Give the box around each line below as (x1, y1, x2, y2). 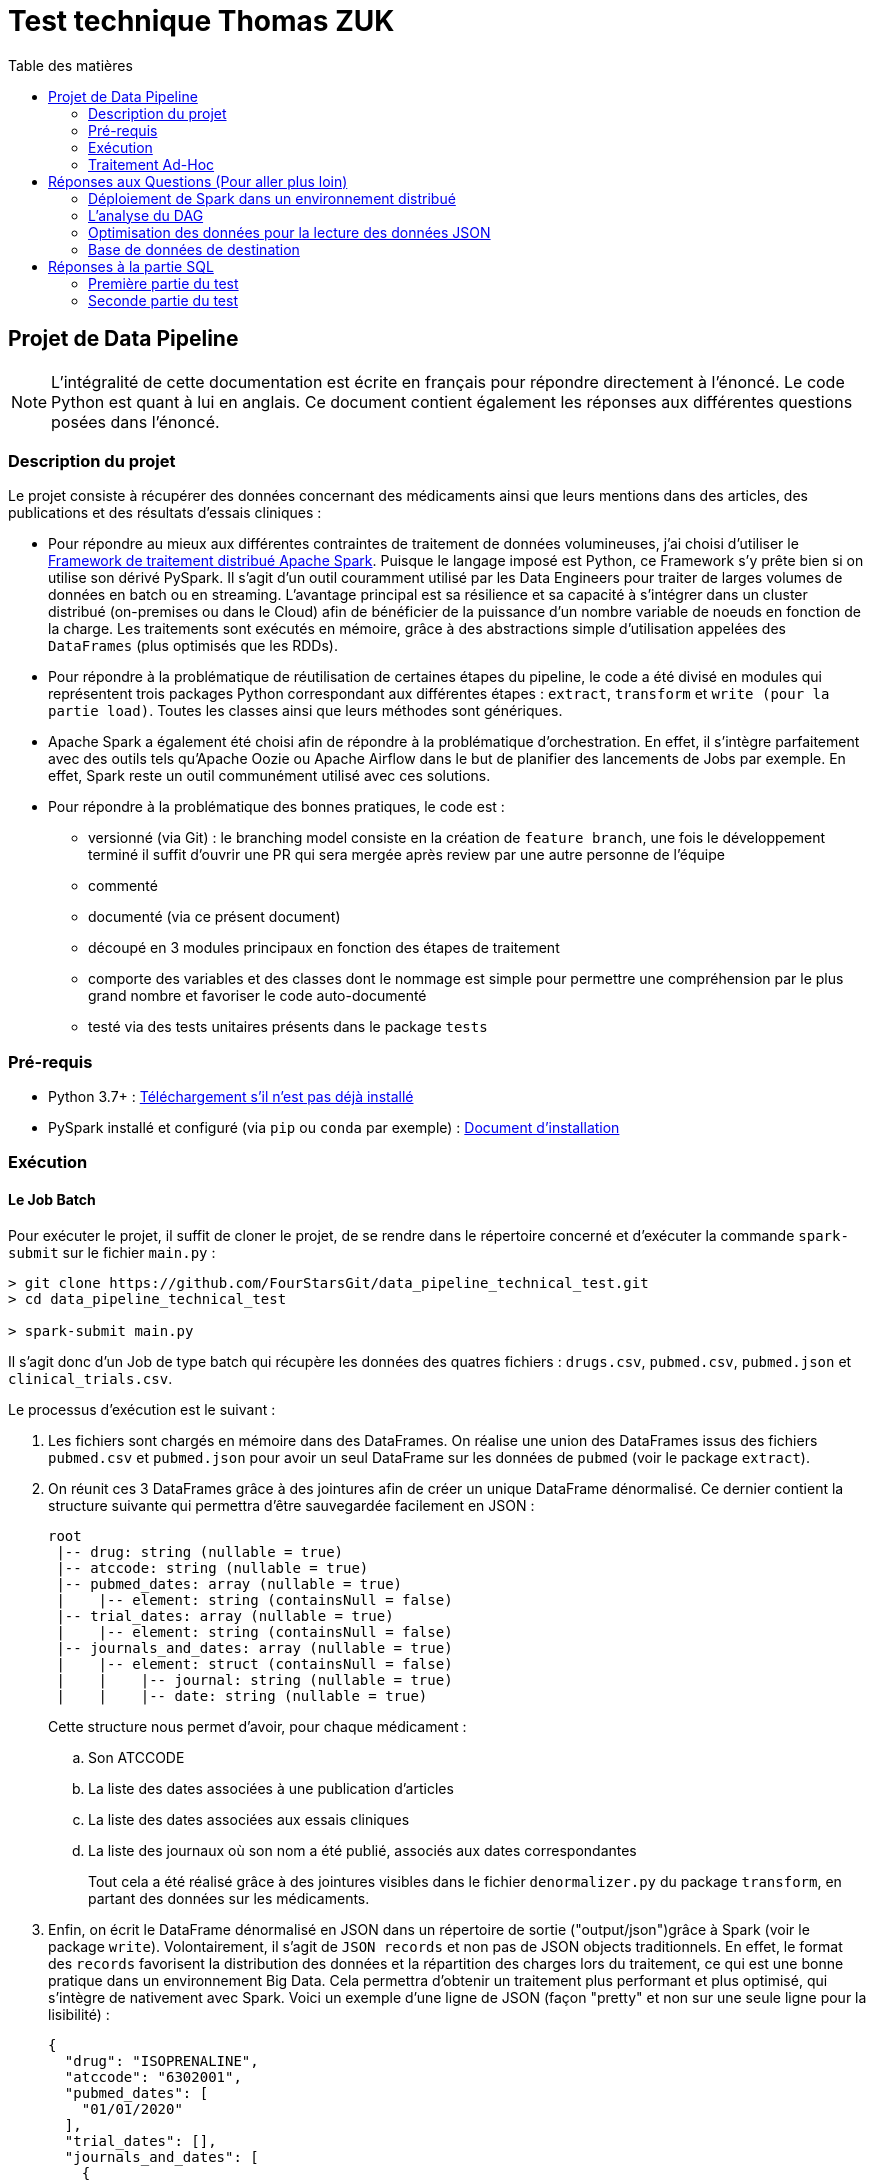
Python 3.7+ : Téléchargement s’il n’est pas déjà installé (48, 1088, 414, 1106)
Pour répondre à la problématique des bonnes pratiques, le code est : (48, 798, 505, 816)
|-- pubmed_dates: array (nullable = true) (56, 1575, 403, 1592)
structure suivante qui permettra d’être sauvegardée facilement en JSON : (48, 1496, 535, 1514)
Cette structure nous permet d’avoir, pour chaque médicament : (48, 1717, 467, 1735)
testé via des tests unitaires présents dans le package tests (88, 1018, 488, 1036)
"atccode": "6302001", (64, 2068, 242, 2085)
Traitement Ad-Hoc (88, 155, 215, 173)
